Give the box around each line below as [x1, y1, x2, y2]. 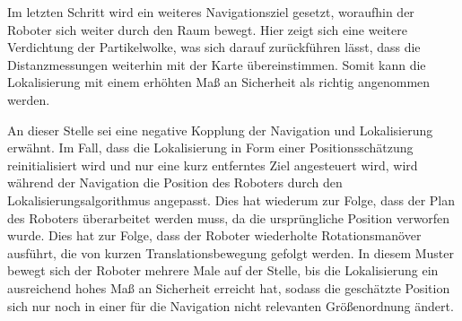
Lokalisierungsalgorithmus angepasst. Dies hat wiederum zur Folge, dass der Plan [7, 190, 455, 209]
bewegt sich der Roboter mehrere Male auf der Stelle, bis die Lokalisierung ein [7, 261, 439, 280]
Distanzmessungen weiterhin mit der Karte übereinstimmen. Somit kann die [7, 55, 426, 74]
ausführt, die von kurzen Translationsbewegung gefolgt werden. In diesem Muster [7, 243, 454, 262]
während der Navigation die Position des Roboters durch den [7, 173, 343, 192]
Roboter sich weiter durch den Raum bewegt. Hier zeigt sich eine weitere [7, 20, 407, 39]
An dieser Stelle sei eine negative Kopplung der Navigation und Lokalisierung [7, 120, 433, 139]
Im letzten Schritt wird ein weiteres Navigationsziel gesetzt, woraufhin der [7, 3, 414, 21]
